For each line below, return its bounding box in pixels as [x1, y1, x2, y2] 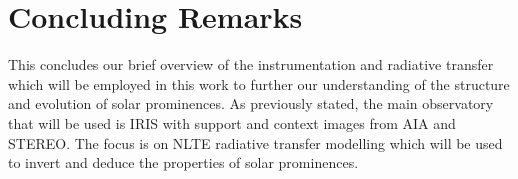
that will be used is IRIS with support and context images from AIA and [8, 112, 456, 133]
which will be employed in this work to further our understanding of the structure [8, 73, 510, 94]
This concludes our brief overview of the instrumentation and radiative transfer [8, 54, 494, 75]
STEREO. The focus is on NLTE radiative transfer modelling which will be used [8, 132, 503, 153]
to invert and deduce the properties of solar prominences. [8, 152, 359, 173]
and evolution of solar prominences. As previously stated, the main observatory [8, 93, 494, 114]
